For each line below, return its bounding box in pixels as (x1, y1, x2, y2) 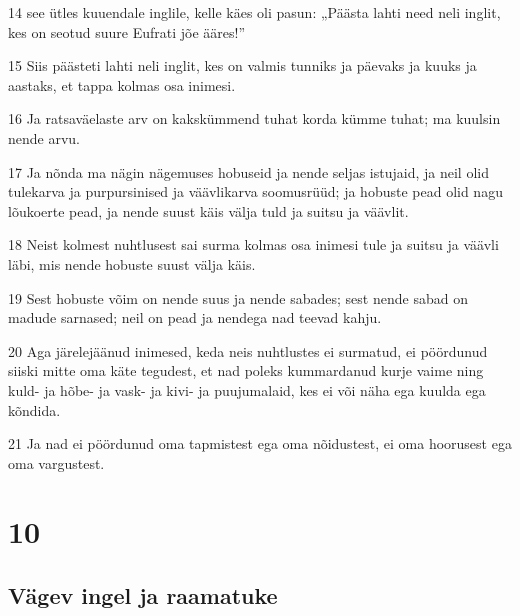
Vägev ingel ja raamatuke (8, 580, 278, 611)
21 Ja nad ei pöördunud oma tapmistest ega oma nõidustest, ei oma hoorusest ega (8, 433, 512, 454)
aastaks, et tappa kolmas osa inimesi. (8, 74, 236, 95)
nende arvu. (8, 127, 81, 148)
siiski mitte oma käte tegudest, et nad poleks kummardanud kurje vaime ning (8, 360, 484, 381)
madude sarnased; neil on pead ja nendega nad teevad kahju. (8, 307, 382, 328)
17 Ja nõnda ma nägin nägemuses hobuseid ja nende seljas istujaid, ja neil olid (8, 161, 489, 182)
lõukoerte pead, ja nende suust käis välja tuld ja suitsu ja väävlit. (8, 200, 409, 221)
